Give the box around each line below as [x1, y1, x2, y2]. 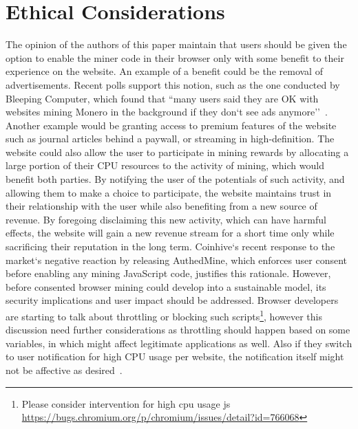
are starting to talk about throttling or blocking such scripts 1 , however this [6, 307, 322, 323]
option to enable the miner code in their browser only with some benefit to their [6, 50, 344, 65]
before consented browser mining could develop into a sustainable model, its [6, 279, 326, 294]
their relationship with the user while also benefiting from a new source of [6, 199, 317, 213]
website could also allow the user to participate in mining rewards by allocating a [6, 144, 349, 159]
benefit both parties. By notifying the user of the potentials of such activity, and [6, 172, 345, 186]
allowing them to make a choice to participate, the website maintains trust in [6, 185, 332, 199]
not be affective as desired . [6, 363, 123, 377]
